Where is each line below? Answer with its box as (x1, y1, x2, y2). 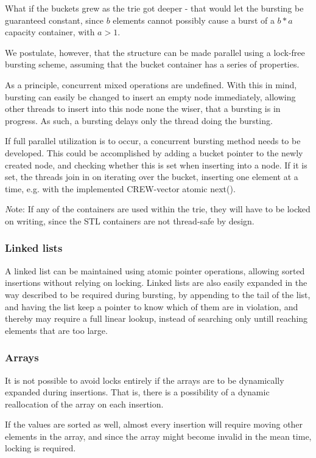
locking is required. (5, 442, 76, 454)
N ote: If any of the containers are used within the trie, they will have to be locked (5, 203, 311, 215)
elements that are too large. (5, 324, 108, 336)
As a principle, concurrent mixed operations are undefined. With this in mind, (5, 78, 297, 91)
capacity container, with (5, 26, 95, 38)
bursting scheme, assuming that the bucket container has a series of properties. (5, 58, 300, 71)
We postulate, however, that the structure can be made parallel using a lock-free (5, 46, 305, 58)
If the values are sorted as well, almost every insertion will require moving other (5, 418, 303, 431)
